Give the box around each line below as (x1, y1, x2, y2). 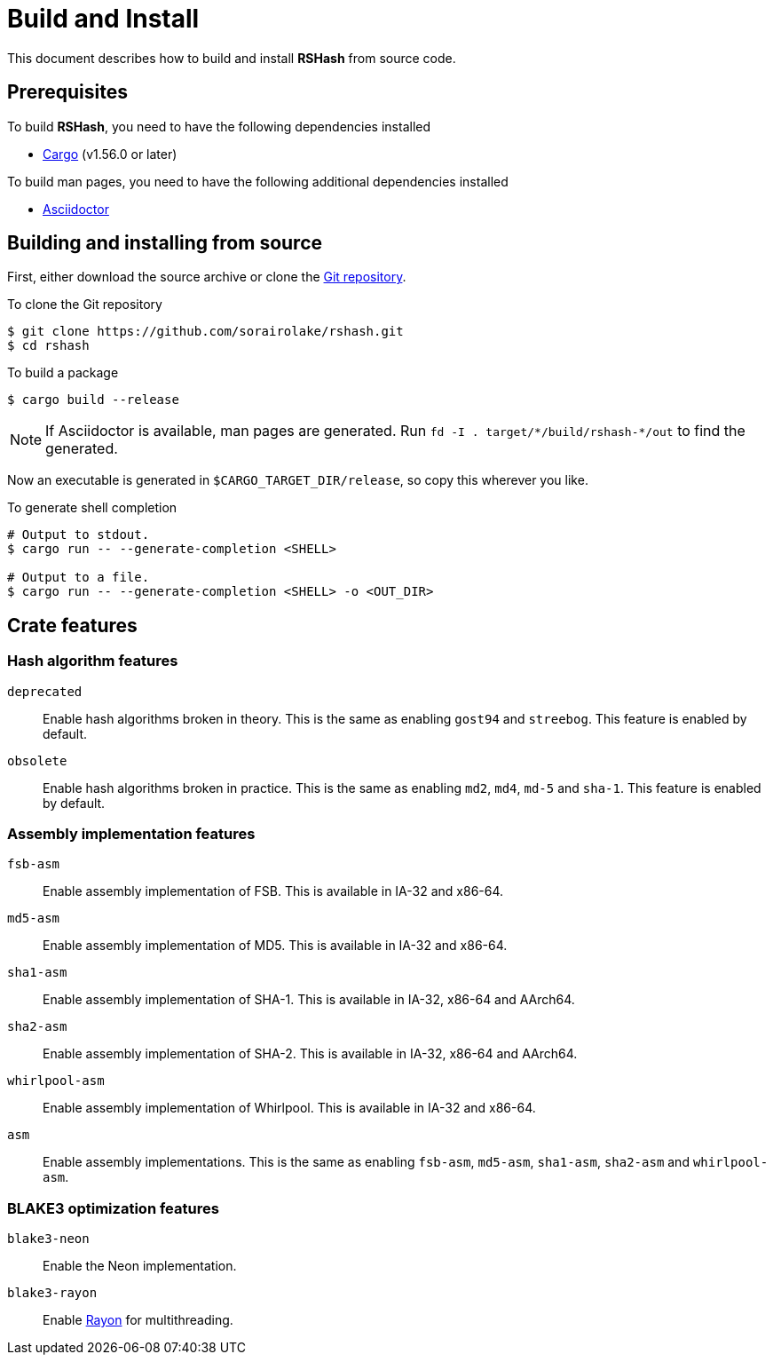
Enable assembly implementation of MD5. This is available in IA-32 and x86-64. (43, 938, 508, 954)
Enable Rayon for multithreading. (43, 1312, 233, 1328)
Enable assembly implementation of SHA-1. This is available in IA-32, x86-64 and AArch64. (43, 992, 575, 1008)
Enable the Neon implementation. (43, 1258, 237, 1274)
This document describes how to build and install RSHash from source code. (7, 50, 456, 66)
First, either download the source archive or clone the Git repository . (7, 269, 406, 285)
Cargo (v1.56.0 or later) (43, 146, 177, 162)
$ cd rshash (7, 338, 90, 353)
